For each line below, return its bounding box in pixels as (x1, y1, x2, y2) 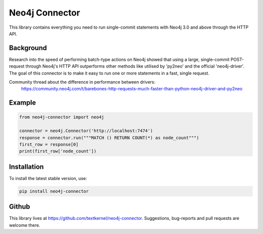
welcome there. (9, 222, 40, 228)
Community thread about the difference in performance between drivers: (9, 79, 156, 85)
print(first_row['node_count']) (19, 148, 97, 154)
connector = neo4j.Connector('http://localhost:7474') (19, 128, 153, 134)
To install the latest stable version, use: (9, 175, 87, 181)
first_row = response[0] (19, 142, 79, 147)
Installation (9, 162, 44, 171)
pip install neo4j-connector (19, 188, 89, 194)
